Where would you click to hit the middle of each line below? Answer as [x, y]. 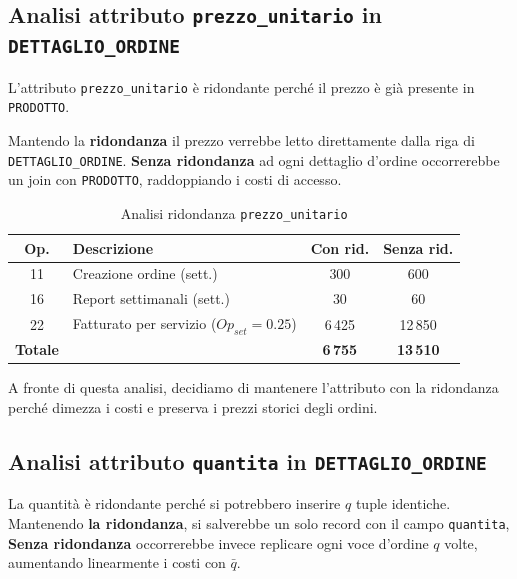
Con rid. [340, 247]
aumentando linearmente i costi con [117, 562]
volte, [461, 542]
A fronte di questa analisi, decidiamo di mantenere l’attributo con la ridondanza [253, 387]
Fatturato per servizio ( [144, 323]
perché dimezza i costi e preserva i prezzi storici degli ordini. [193, 406]
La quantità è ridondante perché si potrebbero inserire [174, 503]
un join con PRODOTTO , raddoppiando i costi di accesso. [175, 179]
